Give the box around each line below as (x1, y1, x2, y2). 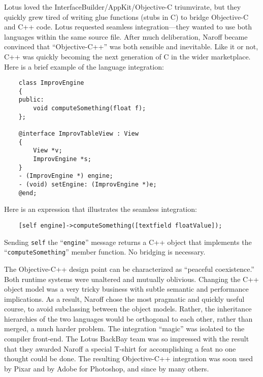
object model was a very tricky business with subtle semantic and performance (4, 284, 249, 294)
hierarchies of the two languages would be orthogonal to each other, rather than (4, 313, 253, 324)
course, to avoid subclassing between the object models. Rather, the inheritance (4, 303, 252, 314)
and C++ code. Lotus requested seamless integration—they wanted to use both (4, 21, 252, 32)
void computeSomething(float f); (33, 105, 146, 112)
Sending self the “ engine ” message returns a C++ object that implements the (4, 236, 252, 247)
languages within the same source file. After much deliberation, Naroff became (4, 31, 248, 42)
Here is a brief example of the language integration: (4, 61, 164, 72)
